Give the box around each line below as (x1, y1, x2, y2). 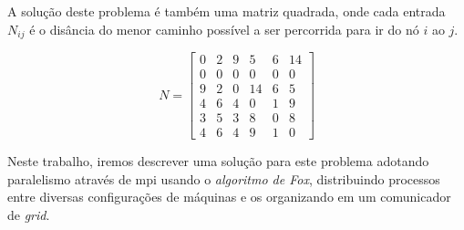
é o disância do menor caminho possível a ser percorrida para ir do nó (29, 19, 419, 38)
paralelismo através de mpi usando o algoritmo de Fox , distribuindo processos (7, 169, 440, 188)
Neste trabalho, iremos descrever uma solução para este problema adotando (7, 152, 429, 171)
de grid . (7, 205, 50, 225)
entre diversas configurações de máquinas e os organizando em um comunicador (7, 187, 451, 206)
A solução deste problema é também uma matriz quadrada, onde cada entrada (7, 2, 446, 20)
